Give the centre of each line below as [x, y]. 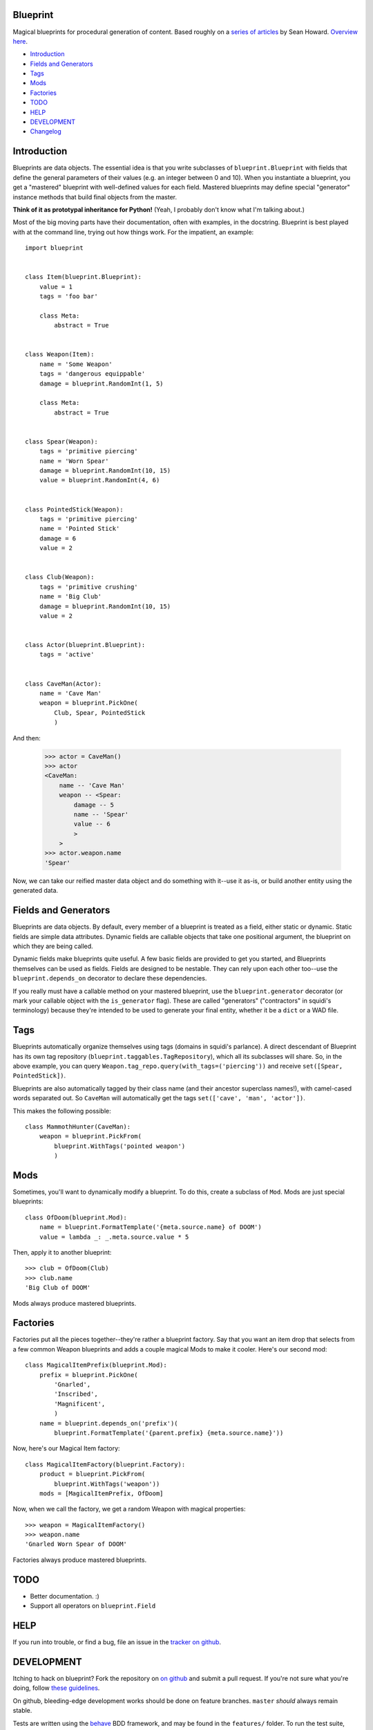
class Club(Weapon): [60, 577]
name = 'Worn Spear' [74, 461]
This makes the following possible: [62, 1111]
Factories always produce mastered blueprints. [80, 1560]
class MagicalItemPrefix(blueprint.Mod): [96, 1365]
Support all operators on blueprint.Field [93, 1606]
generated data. [36, 891]
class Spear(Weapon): [61, 441]
